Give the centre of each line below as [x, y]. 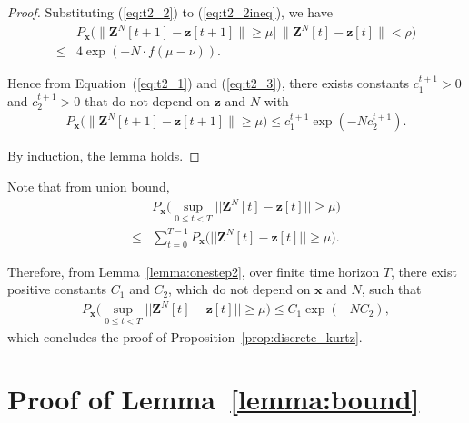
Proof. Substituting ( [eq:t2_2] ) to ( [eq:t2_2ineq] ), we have [170, 12]
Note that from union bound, [89, 186]
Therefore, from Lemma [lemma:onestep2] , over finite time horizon [194, 271]
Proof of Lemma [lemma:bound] [214, 399]
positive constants [57, 289]
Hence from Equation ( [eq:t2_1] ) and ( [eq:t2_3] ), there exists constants [209, 83]
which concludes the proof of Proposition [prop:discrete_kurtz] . [185, 336]
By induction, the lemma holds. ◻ [104, 156]
